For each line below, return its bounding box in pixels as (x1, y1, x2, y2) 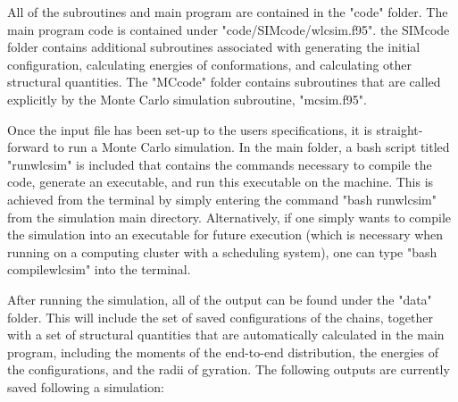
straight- (376, 120, 423, 138)
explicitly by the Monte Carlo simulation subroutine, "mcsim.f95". (7, 89, 367, 108)
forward (7, 138, 49, 156)
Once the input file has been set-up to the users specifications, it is (7, 120, 372, 138)
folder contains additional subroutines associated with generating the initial (7, 38, 421, 56)
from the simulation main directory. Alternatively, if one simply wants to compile (7, 207, 452, 226)
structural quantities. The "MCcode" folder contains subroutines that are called (7, 72, 441, 91)
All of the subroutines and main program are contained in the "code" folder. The (7, 3, 448, 21)
